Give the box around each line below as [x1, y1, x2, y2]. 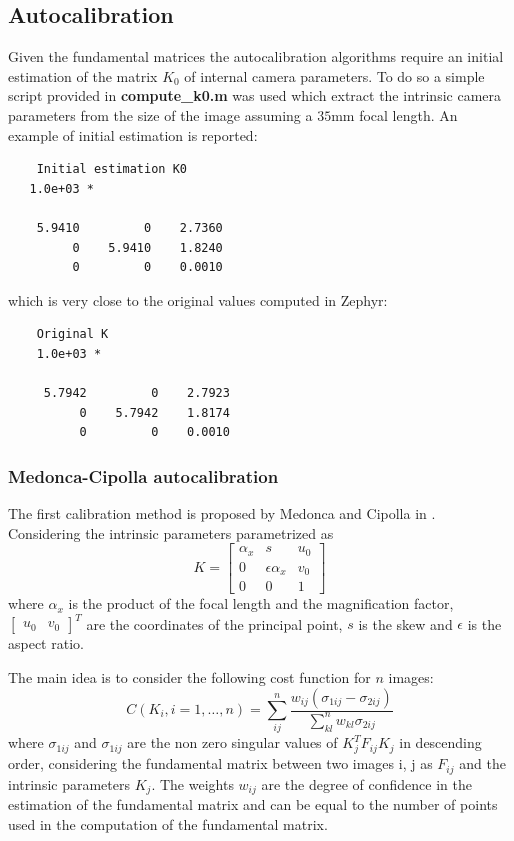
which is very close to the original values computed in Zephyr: [8, 289, 388, 310]
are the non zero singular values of [127, 732, 338, 753]
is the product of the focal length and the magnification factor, [68, 593, 454, 614]
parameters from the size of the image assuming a [8, 104, 313, 125]
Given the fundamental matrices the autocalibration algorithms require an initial [8, 46, 504, 67]
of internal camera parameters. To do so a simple [184, 65, 485, 86]
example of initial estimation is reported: [8, 124, 258, 145]
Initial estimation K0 [36, 162, 187, 177]
